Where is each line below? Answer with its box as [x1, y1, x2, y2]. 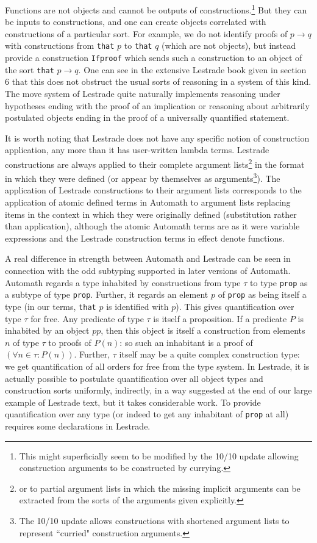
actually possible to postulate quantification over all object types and [5, 372, 263, 384]
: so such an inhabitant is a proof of [119, 336, 253, 348]
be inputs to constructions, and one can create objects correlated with [5, 15, 266, 28]
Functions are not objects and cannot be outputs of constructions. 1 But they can [5, 2, 307, 16]
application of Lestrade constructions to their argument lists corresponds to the [5, 184, 302, 196]
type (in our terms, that [5, 300, 96, 312]
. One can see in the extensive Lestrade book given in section [78, 63, 307, 76]
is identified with [106, 300, 169, 312]
